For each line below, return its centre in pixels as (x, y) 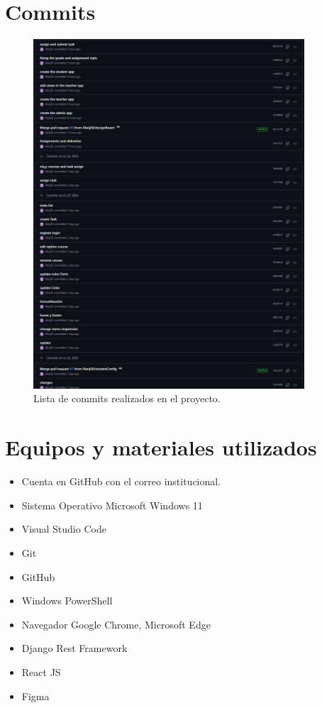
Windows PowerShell (67, 601)
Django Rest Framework (74, 648)
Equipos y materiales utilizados (161, 447)
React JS (41, 671)
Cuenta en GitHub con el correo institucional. (121, 481)
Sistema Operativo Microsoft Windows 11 (112, 505)
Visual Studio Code (64, 529)
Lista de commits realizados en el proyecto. (127, 398)
